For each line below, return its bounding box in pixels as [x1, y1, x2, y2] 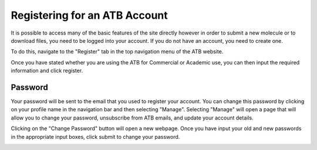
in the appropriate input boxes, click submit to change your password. [11, 133, 180, 140]
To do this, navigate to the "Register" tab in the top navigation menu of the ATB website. [11, 48, 224, 55]
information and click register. [11, 67, 83, 74]
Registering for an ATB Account [11, 9, 168, 22]
